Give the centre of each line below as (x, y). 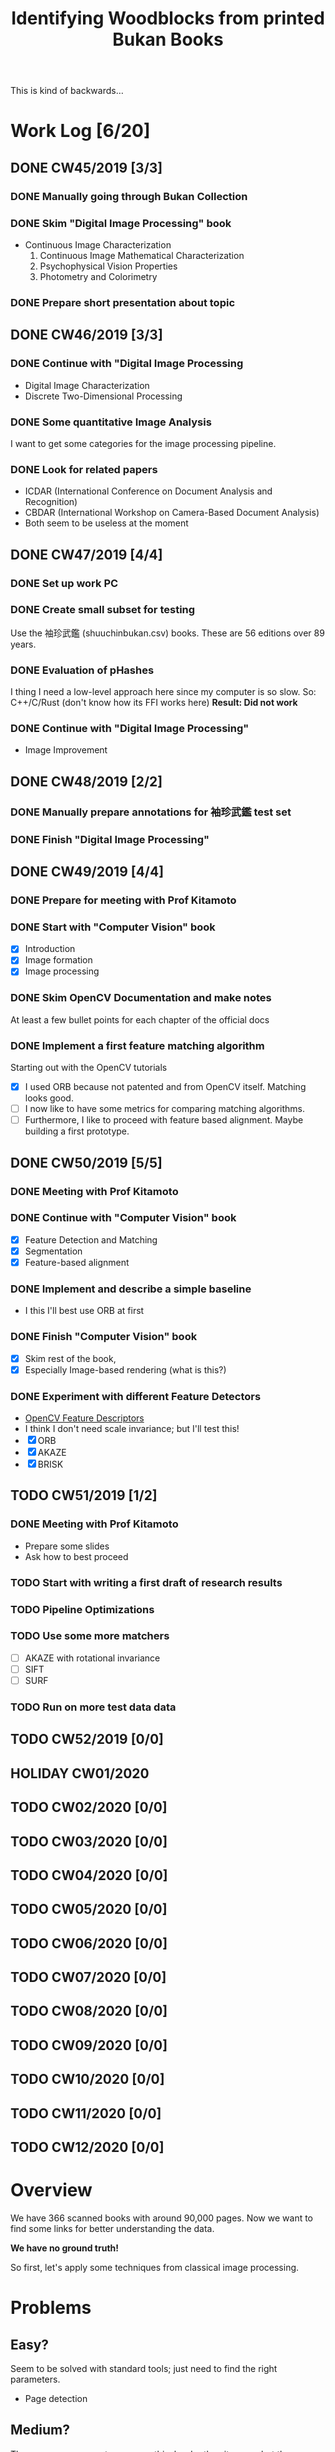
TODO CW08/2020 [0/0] (89, 2011)
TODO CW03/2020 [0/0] (89, 1841)
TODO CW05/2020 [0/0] (89, 1909)
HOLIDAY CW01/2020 (80, 1773)
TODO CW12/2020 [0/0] (87, 2147)
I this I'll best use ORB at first (84, 1311)
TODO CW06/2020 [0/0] (89, 1943)
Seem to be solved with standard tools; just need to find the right (144, 2368)
